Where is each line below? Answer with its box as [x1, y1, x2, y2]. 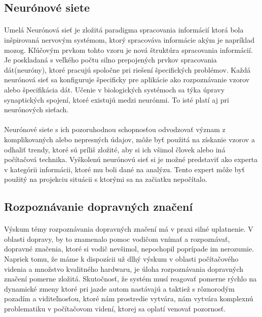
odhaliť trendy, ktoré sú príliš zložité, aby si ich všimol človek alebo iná [4, 144, 226, 154]
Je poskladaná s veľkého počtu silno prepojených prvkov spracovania [4, 54, 217, 65]
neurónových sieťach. [4, 104, 69, 115]
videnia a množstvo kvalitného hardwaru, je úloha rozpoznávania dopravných [4, 263, 244, 274]
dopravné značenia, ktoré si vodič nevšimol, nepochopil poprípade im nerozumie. [4, 243, 254, 254]
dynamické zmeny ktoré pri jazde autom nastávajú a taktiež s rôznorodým [4, 283, 235, 294]
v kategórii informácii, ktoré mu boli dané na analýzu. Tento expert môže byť [4, 164, 245, 174]
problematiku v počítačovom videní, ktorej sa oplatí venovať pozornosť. [4, 303, 226, 313]
